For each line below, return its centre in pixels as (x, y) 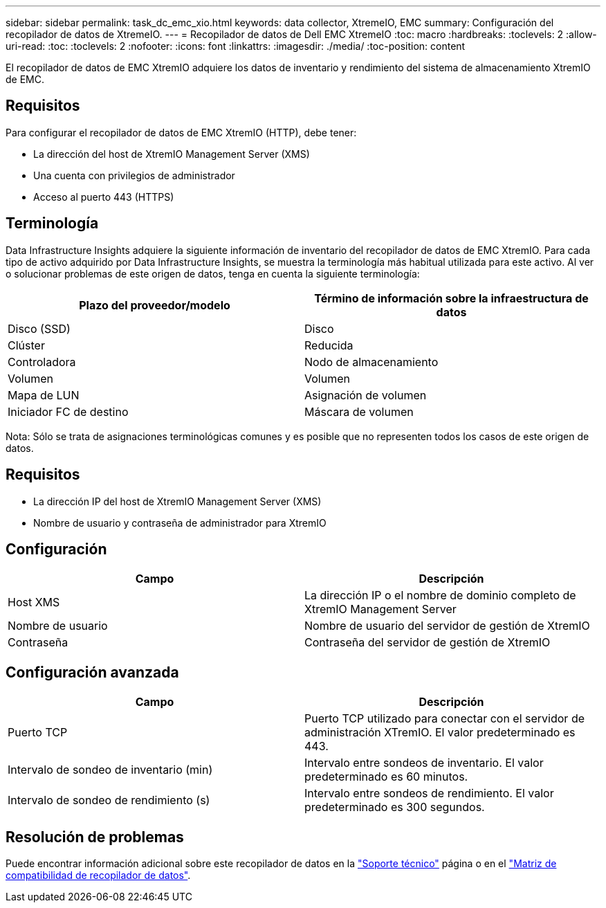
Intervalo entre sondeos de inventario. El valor (424, 763)
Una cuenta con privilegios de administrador (134, 175)
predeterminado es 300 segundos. (395, 807)
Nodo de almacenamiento (371, 362)
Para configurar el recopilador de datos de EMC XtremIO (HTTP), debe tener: (181, 132)
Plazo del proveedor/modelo (155, 305)
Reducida (329, 345)
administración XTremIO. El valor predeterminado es (440, 733)
